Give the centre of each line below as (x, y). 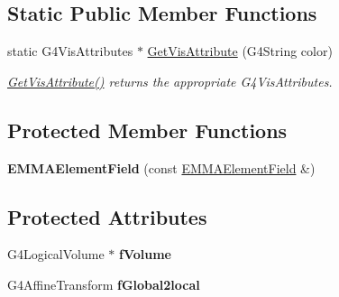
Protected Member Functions (147, 130)
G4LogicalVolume (56, 254)
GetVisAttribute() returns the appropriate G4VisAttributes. (170, 81)
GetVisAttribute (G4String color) (240, 51)
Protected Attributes (107, 216)
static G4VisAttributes (70, 51)
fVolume (145, 254)
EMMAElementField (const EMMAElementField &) (161, 167)
